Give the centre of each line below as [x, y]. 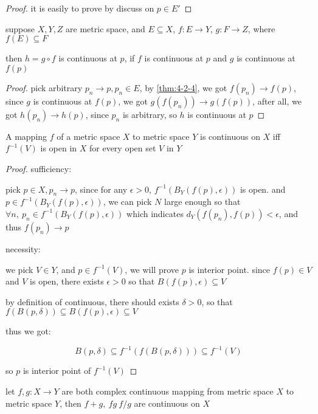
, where [261, 28]
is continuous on [230, 136]
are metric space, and [105, 28]
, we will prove [152, 269]
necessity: [23, 248]
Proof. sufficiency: [39, 168]
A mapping [26, 136]
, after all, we [277, 101]
